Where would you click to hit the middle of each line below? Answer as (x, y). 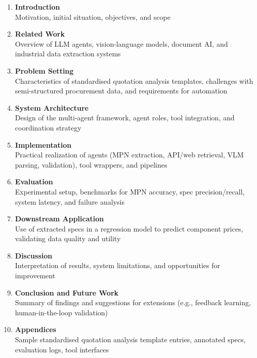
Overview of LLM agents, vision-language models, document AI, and (121, 43)
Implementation (43, 144)
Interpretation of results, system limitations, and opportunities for (117, 265)
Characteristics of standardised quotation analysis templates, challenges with (134, 80)
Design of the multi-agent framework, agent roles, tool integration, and (125, 118)
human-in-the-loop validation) (61, 312)
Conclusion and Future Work (67, 292)
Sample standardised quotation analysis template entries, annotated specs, (130, 339)
